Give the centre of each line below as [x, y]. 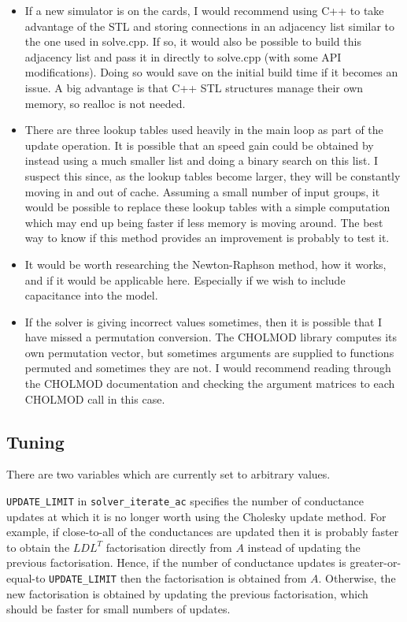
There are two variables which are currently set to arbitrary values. [168, 474]
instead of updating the [304, 547]
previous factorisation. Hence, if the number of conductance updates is [176, 562]
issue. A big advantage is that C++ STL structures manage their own [194, 87]
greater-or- [376, 562]
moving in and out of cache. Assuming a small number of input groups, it [202, 191]
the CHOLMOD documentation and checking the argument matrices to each [210, 384]
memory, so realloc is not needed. [105, 103]
